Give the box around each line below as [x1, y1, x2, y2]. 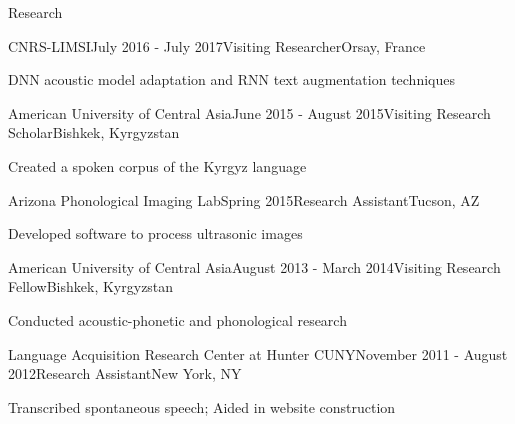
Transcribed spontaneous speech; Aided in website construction [8, 396, 396, 417]
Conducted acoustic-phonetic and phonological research [8, 309, 347, 330]
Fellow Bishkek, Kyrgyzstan [8, 276, 174, 297]
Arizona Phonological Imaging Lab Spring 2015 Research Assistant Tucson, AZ [8, 189, 480, 210]
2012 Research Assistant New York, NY [8, 363, 242, 384]
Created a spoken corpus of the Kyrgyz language [8, 155, 307, 176]
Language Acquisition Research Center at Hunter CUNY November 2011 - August [8, 343, 508, 364]
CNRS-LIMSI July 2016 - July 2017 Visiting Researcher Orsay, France [8, 35, 426, 56]
